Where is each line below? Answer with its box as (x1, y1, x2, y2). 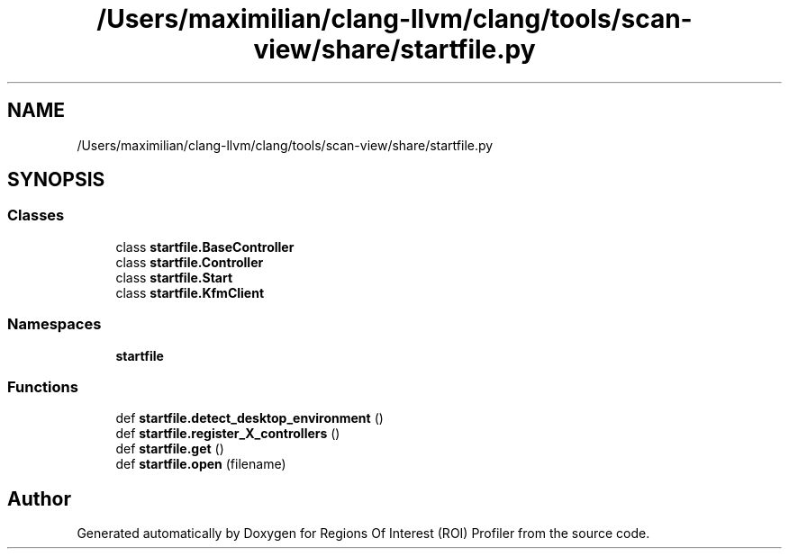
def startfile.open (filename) (115, 456, 286, 472)
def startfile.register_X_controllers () (115, 426, 340, 442)
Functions (7, 377, 78, 396)
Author (7, 487, 71, 510)
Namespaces (7, 315, 102, 334)
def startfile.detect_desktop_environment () (115, 410, 384, 426)
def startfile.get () (115, 441, 224, 457)
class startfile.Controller (115, 254, 264, 270)
